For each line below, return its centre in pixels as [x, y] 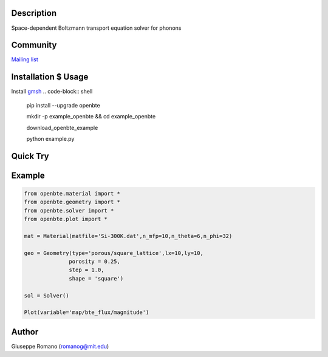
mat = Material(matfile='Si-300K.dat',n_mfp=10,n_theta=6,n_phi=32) [128, 236]
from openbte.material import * [72, 193]
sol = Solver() [46, 295]
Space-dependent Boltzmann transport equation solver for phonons [96, 28]
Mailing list [25, 59]
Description [34, 13]
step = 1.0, [87, 270]
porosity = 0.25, [95, 262]
